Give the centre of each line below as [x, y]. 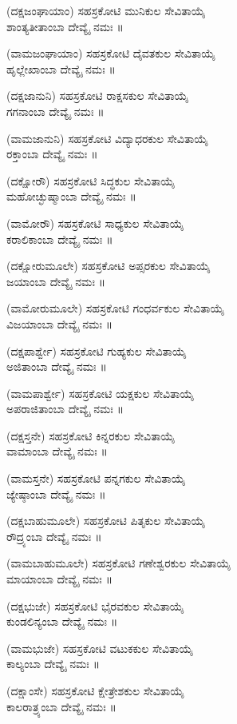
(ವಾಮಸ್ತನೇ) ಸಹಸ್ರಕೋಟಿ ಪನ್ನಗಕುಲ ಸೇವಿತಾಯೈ [96, 478]
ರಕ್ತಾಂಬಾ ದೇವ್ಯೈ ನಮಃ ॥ [52, 154]
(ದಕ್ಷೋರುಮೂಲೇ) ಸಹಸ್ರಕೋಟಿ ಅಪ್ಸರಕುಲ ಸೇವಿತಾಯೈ [109, 266]
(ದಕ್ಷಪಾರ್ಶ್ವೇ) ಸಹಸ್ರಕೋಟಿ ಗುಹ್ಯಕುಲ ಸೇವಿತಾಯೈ [97, 350]
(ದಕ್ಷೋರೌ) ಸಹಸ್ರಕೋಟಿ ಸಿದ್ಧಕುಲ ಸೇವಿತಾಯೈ [91, 180]
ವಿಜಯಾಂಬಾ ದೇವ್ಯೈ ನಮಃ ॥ [60, 323]
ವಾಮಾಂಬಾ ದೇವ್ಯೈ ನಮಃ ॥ [57, 451]
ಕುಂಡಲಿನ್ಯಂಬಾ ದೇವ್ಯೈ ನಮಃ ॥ [62, 621]
